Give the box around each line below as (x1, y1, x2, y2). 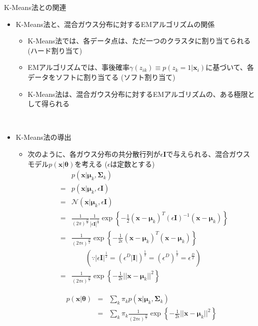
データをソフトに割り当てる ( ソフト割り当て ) (27, 71, 176, 82)
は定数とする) (110, 158, 155, 169)
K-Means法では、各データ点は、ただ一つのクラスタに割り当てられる (27, 35, 251, 46)
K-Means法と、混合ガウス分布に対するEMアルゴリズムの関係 (15, 18, 215, 29)
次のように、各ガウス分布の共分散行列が (27, 148, 161, 159)
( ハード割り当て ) (27, 45, 82, 55)
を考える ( (74, 158, 108, 169)
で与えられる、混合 (166, 148, 229, 159)
